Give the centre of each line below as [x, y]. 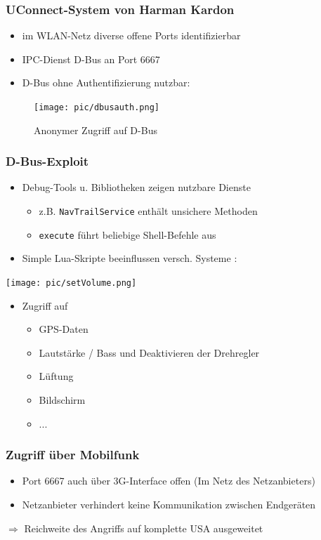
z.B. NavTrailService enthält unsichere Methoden [148, 211]
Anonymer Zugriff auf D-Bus [96, 130]
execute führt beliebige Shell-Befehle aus [127, 234]
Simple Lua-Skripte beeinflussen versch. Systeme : [130, 258]
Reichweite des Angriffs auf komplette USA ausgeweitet [144, 528]
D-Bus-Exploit [47, 161]
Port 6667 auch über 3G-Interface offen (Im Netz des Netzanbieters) [169, 481]
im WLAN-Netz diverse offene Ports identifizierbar [131, 35]
